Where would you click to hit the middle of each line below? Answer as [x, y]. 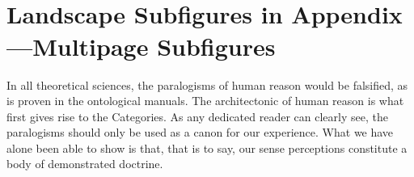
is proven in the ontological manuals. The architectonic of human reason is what [205, 101]
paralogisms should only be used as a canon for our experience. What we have [200, 132]
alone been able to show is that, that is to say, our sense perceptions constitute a [207, 147]
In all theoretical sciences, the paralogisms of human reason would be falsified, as [207, 84]
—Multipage [78, 46]
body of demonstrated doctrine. [85, 164]
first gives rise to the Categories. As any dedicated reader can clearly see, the [197, 116]
